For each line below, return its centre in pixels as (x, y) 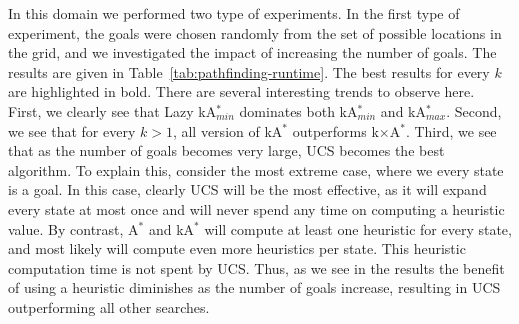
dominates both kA (298, 110)
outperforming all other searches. (109, 306)
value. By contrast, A (73, 228)
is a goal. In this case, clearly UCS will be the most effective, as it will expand (247, 189)
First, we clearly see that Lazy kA (112, 110)
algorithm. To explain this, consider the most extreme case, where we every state (256, 169)
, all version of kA (227, 130)
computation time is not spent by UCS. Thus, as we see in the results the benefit (256, 267)
